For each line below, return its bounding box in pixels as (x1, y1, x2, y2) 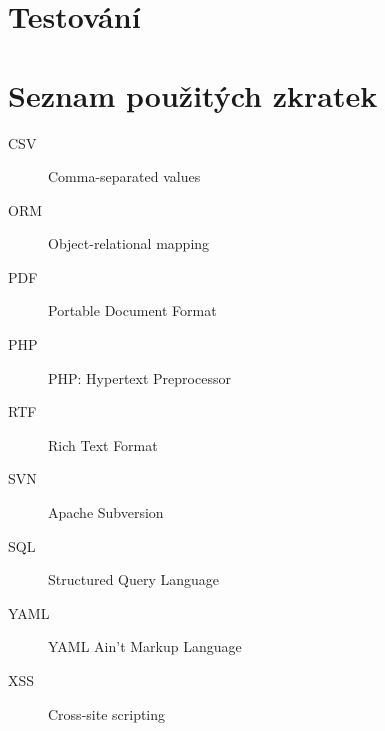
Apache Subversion (48, 502, 164, 523)
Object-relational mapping (48, 233, 210, 254)
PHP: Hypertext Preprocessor (48, 367, 231, 388)
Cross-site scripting (48, 703, 166, 724)
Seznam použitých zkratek (8, 74, 378, 115)
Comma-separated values (48, 166, 201, 187)
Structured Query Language (48, 569, 220, 590)
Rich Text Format (48, 434, 158, 455)
